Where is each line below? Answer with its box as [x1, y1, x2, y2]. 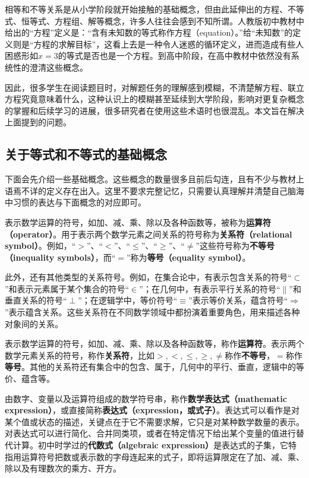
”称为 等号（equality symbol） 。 [127, 251, 251, 263]
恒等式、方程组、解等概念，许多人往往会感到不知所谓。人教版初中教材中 [21, 14, 304, 27]
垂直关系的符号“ [5, 294, 67, 306]
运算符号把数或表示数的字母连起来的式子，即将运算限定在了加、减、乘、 [21, 450, 304, 463]
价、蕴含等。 [5, 372, 55, 385]
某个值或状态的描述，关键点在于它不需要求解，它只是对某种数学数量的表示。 [5, 415, 304, 428]
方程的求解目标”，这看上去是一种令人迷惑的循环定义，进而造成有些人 [33, 37, 304, 50]
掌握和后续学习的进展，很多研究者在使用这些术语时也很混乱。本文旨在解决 [12, 104, 304, 116]
